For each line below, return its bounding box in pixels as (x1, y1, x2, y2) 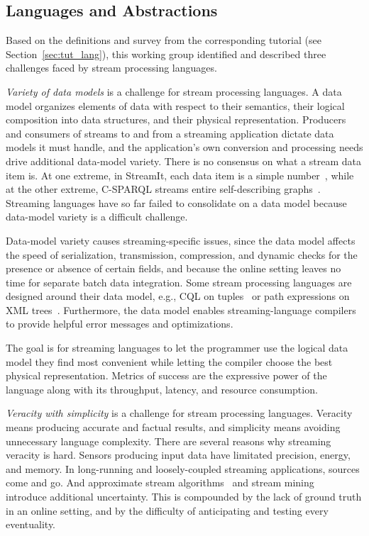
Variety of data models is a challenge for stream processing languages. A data (6, 84, 342, 99)
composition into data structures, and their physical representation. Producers (6, 112, 346, 127)
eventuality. (6, 517, 56, 532)
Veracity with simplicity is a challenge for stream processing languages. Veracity (6, 406, 353, 420)
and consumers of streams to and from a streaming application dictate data (6, 125, 334, 140)
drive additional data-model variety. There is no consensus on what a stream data (6, 153, 362, 168)
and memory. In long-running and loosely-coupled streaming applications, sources (6, 461, 360, 476)
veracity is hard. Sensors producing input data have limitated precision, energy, (6, 447, 351, 462)
